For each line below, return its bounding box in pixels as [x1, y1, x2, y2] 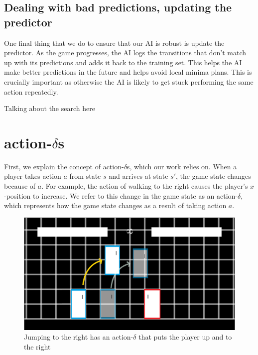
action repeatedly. [4, 86, 58, 97]
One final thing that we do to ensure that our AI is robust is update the [4, 37, 225, 48]
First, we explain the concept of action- [4, 161, 124, 171]
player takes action [4, 171, 61, 181]
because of [4, 181, 36, 191]
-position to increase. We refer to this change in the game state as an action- [4, 190, 238, 201]
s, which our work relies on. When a [127, 161, 237, 171]
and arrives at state [109, 171, 168, 181]
